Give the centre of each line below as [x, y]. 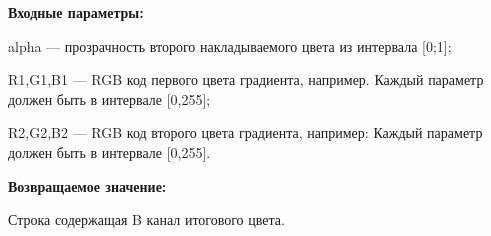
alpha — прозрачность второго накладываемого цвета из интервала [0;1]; [230, 45]
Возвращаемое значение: [87, 185]
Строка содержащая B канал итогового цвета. [146, 219]
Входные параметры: [76, 12]
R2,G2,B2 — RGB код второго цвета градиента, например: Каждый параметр [245, 132]
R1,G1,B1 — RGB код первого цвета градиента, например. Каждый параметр [246, 79]
